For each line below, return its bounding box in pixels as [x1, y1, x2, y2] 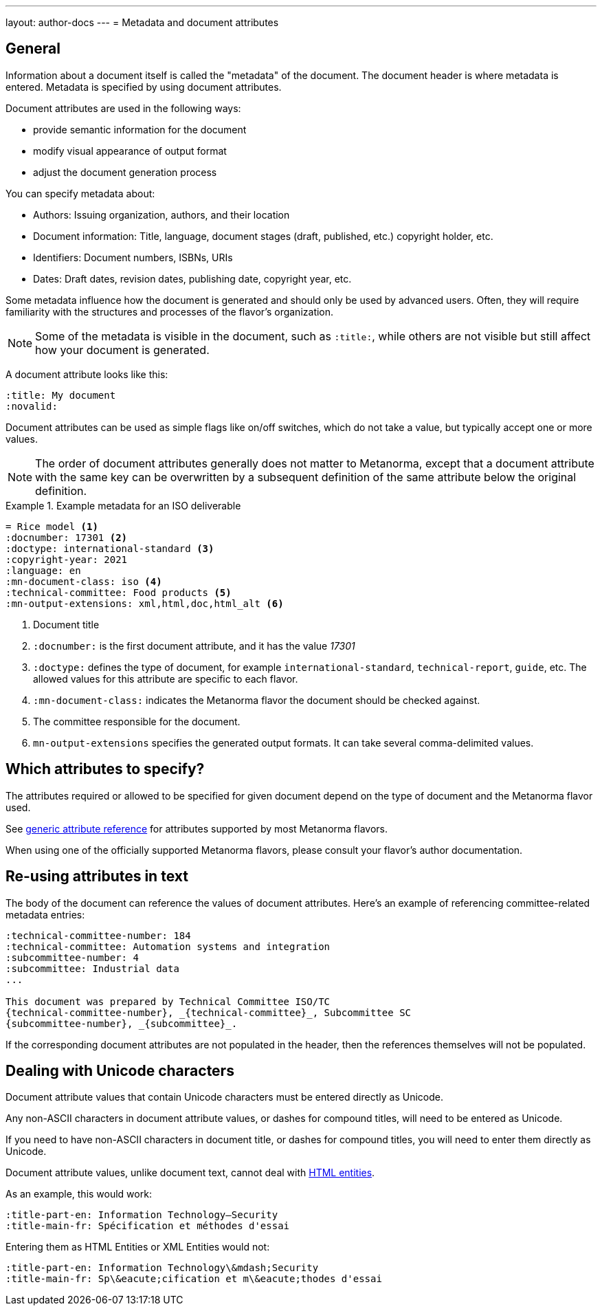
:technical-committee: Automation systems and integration [5, 940, 331, 952]
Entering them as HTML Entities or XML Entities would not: [5, 1241, 270, 1253]
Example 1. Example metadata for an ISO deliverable [5, 499, 241, 511]
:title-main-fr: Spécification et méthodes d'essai [5, 1220, 290, 1232]
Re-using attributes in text [5, 868, 188, 885]
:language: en [5, 564, 81, 576]
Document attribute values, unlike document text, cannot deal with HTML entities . [5, 1167, 375, 1179]
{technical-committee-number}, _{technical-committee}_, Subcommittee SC [5, 1006, 412, 1018]
